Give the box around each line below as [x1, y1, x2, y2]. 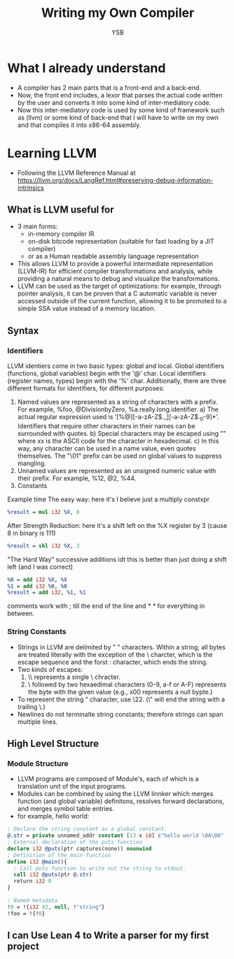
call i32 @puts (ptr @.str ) [13, 871, 92, 878]
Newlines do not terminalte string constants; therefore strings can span [17, 710, 223, 718]
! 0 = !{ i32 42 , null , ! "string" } [7, 904, 105, 911]
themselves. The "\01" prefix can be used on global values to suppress [17, 451, 222, 460]
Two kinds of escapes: [17, 665, 83, 673]
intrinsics [17, 183, 44, 192]
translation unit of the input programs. [17, 782, 128, 791]
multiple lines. [17, 717, 58, 726]
